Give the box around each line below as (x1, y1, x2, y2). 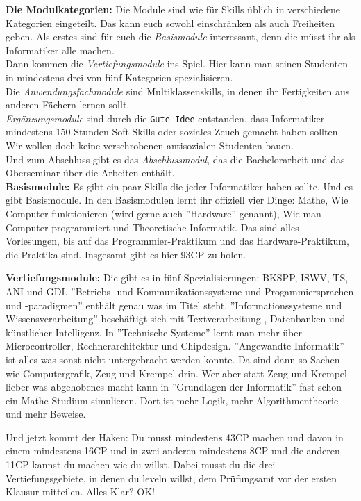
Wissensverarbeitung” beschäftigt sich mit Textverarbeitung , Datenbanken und (6, 311, 346, 326)
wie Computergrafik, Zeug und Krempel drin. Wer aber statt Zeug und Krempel (6, 366, 347, 380)
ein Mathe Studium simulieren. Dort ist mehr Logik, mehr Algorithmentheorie (6, 393, 339, 407)
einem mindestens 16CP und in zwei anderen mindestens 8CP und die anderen (6, 443, 340, 458)
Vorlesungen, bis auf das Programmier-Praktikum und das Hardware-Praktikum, (6, 233, 349, 248)
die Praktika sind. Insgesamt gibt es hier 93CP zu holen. (6, 247, 246, 261)
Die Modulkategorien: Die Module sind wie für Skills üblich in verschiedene (6, 2, 341, 16)
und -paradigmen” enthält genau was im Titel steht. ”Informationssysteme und (6, 297, 342, 312)
